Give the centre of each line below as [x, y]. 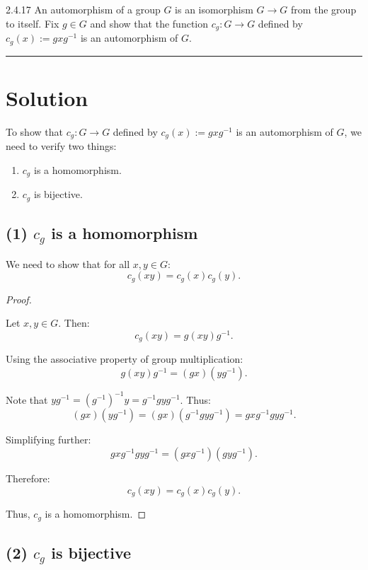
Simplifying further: [48, 440]
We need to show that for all [68, 263]
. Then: [74, 323]
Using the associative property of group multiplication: [125, 359]
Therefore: [28, 478]
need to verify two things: [61, 146]
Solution [47, 97]
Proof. [19, 299]
